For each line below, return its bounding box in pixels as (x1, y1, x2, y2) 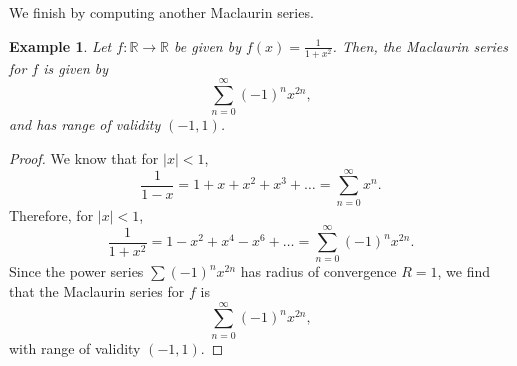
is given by (43, 57, 109, 78)
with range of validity (9, 337, 141, 358)
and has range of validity (9, 114, 161, 135)
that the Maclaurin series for (9, 281, 185, 302)
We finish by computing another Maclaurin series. (9, 2, 314, 22)
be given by (174, 35, 241, 56)
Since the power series (9, 261, 144, 282)
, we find (437, 261, 491, 282)
